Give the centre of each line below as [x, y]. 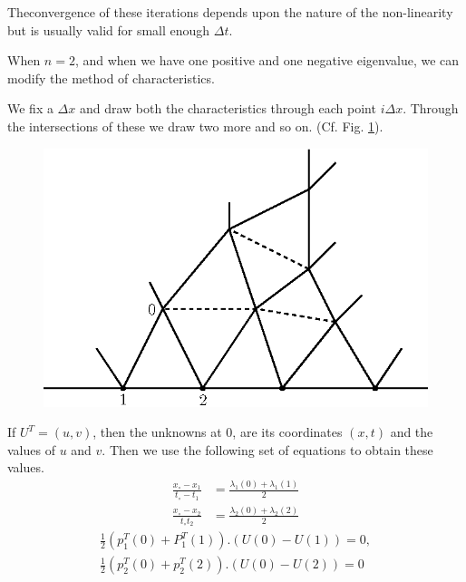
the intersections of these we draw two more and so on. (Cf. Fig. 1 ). [195, 126]
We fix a [30, 108]
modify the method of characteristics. [111, 78]
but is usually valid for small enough [109, 29]
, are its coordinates [287, 432]
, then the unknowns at [157, 432]
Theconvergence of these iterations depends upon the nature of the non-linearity [230, 12]
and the [412, 432]
